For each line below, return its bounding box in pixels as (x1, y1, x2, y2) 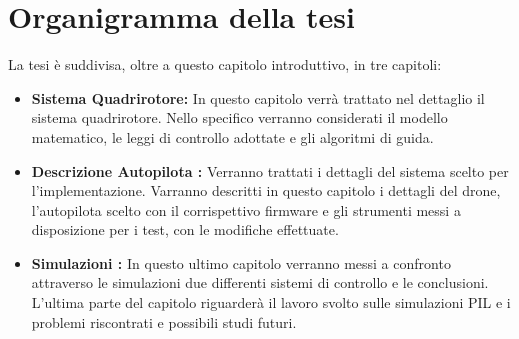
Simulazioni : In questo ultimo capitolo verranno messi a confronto (31, 252, 451, 273)
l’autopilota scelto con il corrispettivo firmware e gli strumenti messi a (31, 199, 461, 220)
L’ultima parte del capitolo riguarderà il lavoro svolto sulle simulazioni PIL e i (31, 292, 511, 313)
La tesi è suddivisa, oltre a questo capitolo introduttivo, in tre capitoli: (8, 54, 442, 75)
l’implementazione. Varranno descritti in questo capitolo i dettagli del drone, (31, 180, 501, 201)
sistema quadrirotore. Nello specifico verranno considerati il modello (31, 107, 448, 128)
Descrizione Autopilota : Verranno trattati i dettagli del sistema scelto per (31, 160, 509, 181)
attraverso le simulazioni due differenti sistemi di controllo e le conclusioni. (31, 272, 489, 293)
